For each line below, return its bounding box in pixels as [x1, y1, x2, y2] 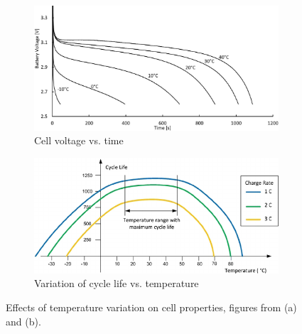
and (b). [6, 313, 41, 328]
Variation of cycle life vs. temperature [34, 276, 199, 291]
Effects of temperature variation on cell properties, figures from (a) [6, 300, 297, 315]
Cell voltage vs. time [34, 133, 124, 148]
